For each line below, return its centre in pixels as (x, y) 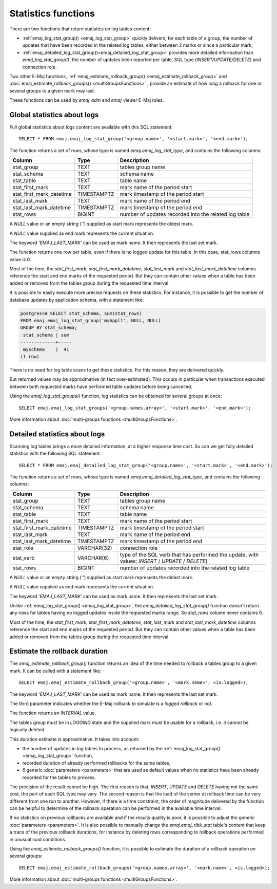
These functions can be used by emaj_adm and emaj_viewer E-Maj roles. (87, 100)
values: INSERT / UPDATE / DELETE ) (164, 561)
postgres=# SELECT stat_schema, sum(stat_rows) (81, 313)
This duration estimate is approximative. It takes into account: (74, 739)
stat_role (23, 548)
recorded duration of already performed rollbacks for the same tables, (96, 763)
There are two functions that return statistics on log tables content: (80, 29)
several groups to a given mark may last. (52, 90)
